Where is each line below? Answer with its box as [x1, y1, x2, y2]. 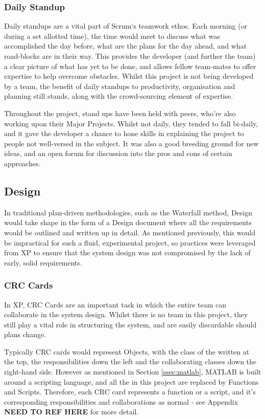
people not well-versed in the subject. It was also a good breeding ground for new [4, 138, 259, 148]
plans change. [4, 329, 46, 340]
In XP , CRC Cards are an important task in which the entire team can [4, 299, 227, 310]
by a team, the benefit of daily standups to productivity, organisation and [4, 80, 235, 91]
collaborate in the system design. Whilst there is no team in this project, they [4, 309, 248, 320]
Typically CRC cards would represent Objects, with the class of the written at [4, 346, 250, 357]
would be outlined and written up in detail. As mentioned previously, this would [4, 227, 255, 237]
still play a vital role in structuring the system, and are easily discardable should [4, 319, 257, 329]
